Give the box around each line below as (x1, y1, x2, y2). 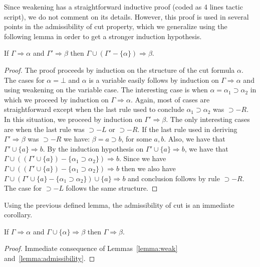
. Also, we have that (164, 133, 225, 144)
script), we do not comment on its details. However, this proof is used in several (4, 11, 249, 22)
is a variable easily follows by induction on (89, 74, 219, 85)
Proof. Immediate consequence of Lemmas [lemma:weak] (4, 243, 178, 253)
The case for (4, 183, 42, 193)
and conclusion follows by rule (128, 173, 220, 183)
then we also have (121, 163, 176, 173)
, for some (121, 133, 152, 144)
